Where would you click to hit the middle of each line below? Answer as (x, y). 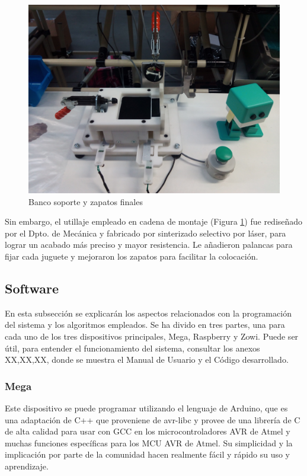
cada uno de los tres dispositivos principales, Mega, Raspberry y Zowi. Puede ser (152, 336)
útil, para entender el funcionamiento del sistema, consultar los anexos (132, 348)
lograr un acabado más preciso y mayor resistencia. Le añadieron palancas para (149, 245)
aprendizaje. (27, 466)
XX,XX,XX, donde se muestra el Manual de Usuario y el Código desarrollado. (147, 360)
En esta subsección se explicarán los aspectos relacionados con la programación (148, 313)
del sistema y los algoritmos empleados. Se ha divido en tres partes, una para (145, 325)
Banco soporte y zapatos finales (86, 201)
